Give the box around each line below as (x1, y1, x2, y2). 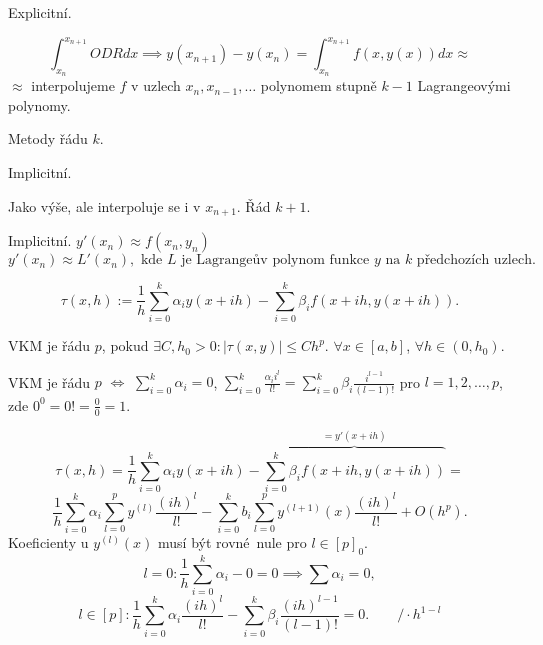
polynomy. (8, 94, 71, 115)
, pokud (101, 335, 149, 356)
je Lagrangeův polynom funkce (181, 253, 370, 268)
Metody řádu (8, 128, 88, 149)
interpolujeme (31, 75, 115, 96)
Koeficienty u (8, 532, 89, 553)
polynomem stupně (260, 75, 377, 96)
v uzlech (131, 75, 181, 96)
